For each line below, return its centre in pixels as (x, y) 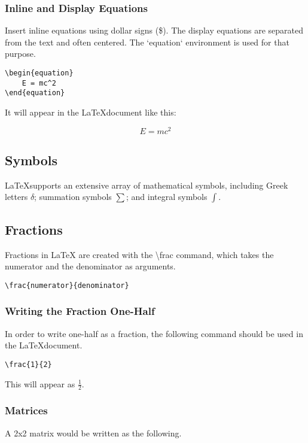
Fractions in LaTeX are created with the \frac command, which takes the (139, 254)
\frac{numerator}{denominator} (67, 285)
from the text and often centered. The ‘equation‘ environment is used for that (147, 42)
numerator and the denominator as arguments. (90, 266)
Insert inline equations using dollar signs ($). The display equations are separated (154, 30)
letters (16, 197)
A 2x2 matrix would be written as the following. (93, 433)
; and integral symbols (167, 197)
